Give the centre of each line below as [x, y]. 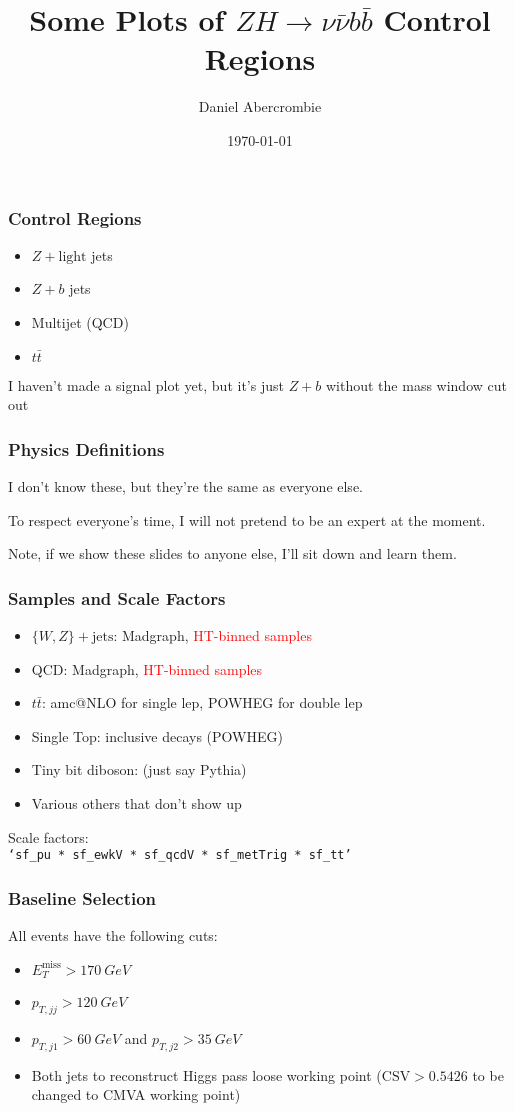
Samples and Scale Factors [117, 597]
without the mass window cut [416, 384]
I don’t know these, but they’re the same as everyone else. [185, 485]
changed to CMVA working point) [136, 1094]
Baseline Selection [82, 897]
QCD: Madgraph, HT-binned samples [147, 668]
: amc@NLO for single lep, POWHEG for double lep [202, 702]
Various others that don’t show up [136, 802]
